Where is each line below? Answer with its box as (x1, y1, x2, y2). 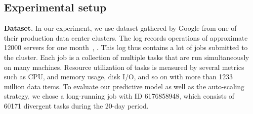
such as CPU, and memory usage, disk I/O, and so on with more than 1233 (4, 71, 233, 82)
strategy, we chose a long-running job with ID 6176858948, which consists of (4, 91, 235, 101)
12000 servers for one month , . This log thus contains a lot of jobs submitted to (4, 42, 248, 53)
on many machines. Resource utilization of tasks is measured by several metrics (4, 61, 244, 72)
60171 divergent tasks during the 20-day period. (4, 100, 149, 111)
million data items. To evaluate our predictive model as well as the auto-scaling (4, 81, 245, 91)
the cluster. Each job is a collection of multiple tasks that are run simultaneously (4, 52, 249, 62)
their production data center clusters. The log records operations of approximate (4, 32, 248, 43)
